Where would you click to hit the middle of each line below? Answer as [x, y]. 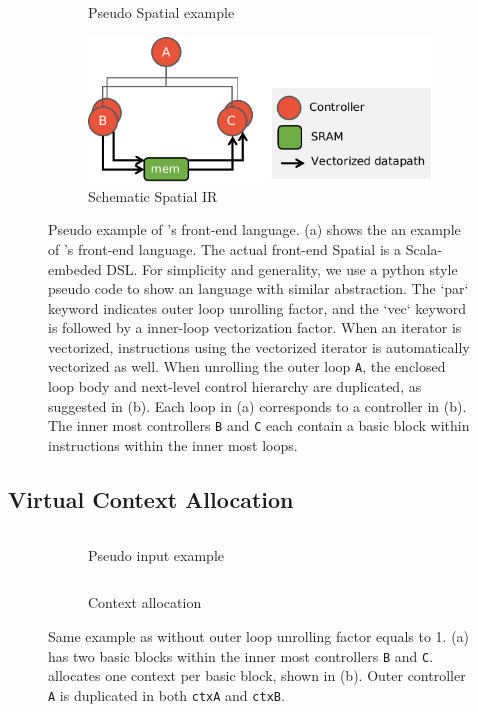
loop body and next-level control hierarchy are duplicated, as [235, 386]
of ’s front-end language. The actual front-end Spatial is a [224, 248]
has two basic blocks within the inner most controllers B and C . [241, 655]
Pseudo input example [156, 554]
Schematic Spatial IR [153, 195]
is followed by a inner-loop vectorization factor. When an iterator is [255, 327]
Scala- [424, 248]
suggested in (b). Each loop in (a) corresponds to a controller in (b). [257, 405]
